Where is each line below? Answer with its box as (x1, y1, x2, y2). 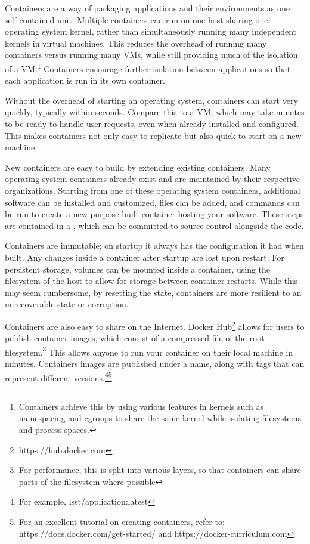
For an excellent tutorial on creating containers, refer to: (18, 515, 225, 527)
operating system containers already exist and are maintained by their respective (5, 172, 300, 185)
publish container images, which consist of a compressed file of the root (5, 332, 265, 344)
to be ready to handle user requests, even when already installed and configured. (5, 118, 299, 129)
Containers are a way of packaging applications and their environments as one (5, 2, 290, 14)
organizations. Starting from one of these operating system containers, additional (5, 184, 300, 196)
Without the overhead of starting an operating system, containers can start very (5, 94, 298, 106)
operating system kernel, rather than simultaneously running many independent (5, 25, 297, 38)
